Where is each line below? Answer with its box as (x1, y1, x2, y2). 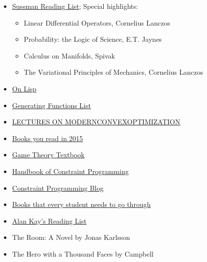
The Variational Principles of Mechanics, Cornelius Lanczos (24, 67, 204, 77)
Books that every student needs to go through (12, 199, 151, 209)
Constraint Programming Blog (12, 182, 104, 193)
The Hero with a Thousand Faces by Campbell (12, 248, 154, 259)
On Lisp (12, 83, 37, 93)
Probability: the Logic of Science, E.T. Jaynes (24, 34, 162, 44)
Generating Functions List (12, 100, 91, 110)
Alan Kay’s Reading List (12, 215, 87, 226)
